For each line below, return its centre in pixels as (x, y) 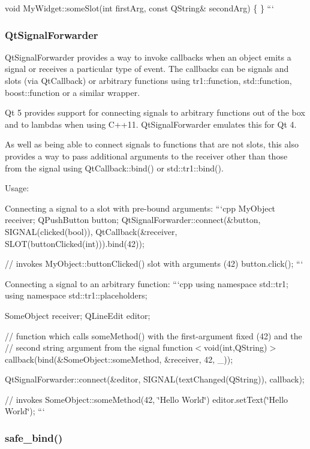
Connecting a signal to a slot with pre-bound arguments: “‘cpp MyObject (140, 208)
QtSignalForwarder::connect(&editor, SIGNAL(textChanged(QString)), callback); (155, 379)
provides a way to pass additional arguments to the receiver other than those (146, 156)
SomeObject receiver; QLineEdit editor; (78, 315)
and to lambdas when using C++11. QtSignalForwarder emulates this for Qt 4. (151, 124)
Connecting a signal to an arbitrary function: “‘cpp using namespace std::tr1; (147, 283)
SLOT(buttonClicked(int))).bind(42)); (75, 243)
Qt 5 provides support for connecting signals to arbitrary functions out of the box (155, 112)
